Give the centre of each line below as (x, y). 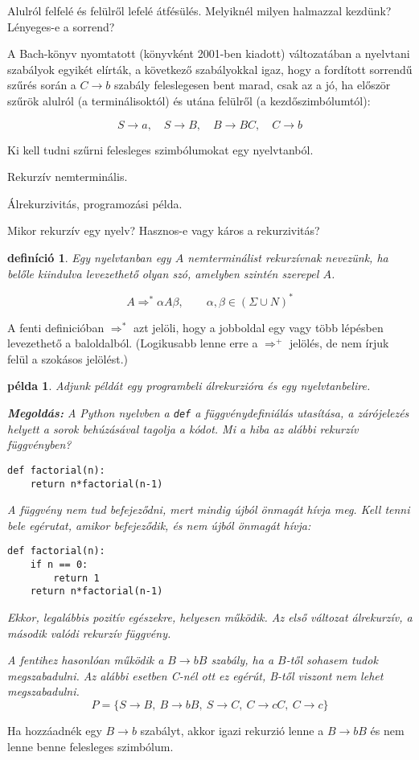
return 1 (76, 578)
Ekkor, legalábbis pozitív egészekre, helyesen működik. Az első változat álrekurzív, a (210, 616)
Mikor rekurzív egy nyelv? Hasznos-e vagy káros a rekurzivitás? (164, 230)
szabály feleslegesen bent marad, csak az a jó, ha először (252, 85)
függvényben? (39, 444)
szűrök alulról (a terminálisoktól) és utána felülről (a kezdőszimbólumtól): (189, 100)
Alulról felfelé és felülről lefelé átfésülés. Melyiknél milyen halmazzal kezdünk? (199, 10)
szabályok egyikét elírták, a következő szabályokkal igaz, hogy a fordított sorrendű (210, 69)
